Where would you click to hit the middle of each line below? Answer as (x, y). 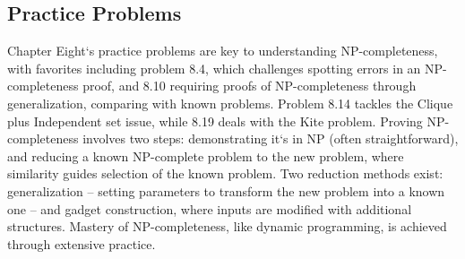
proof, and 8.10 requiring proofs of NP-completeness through (250, 86)
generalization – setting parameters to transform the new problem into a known (226, 190)
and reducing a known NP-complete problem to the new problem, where (206, 155)
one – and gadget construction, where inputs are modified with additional (210, 208)
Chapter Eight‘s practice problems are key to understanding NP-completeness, (223, 51)
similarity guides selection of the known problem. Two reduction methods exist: (225, 173)
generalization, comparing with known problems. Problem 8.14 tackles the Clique (230, 103)
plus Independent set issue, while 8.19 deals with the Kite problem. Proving (215, 121)
